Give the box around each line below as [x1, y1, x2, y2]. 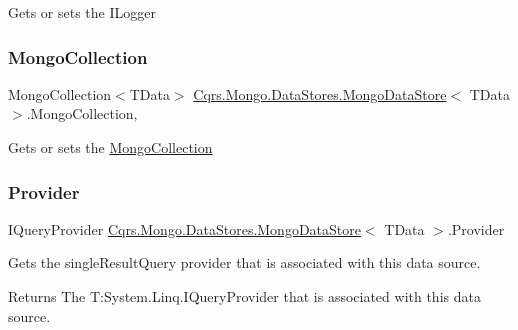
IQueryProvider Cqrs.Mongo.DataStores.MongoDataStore [8, 218, 361, 239]
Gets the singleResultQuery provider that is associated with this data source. [8, 252, 481, 273]
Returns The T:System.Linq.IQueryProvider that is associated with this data [8, 286, 481, 306]
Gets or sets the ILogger [8, 2, 156, 22]
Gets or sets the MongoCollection [8, 137, 213, 157]
